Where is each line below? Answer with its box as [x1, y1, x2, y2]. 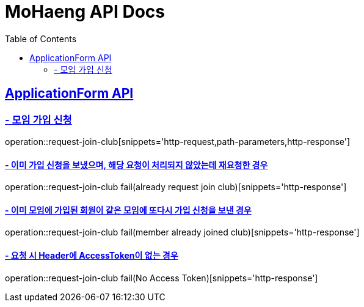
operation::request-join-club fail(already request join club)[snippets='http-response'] [5, 182, 347, 193]
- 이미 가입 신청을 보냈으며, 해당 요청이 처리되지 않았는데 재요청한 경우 [5, 159, 268, 170]
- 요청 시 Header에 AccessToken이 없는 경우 [5, 250, 178, 261]
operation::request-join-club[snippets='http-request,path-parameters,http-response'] [5, 136, 351, 147]
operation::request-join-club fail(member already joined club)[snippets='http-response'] [5, 227, 360, 238]
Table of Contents [5, 33, 77, 44]
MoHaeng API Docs [5, 1, 165, 22]
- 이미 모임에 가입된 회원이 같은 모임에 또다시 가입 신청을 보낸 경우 [5, 204, 252, 215]
